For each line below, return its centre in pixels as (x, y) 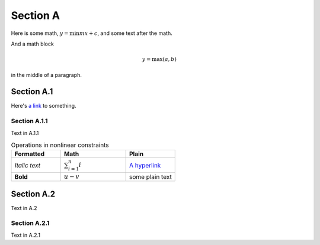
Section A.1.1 (29, 121)
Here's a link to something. (44, 106)
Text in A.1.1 (25, 133)
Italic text (28, 165)
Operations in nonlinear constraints (60, 145)
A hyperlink (145, 165)
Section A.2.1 (30, 223)
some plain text (150, 176)
